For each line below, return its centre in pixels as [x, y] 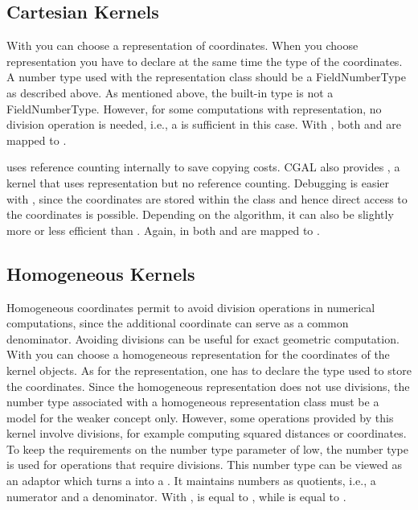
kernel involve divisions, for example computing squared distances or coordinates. [207, 433]
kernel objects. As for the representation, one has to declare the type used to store [209, 370]
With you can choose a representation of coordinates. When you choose [182, 45]
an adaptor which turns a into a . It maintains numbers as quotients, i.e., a [191, 481]
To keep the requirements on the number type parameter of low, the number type [208, 448]
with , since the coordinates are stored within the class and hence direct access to [207, 198]
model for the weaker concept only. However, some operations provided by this [200, 417]
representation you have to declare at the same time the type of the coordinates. [205, 61]
